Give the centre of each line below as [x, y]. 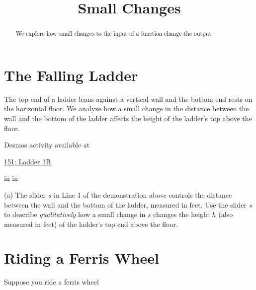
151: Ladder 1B [28, 161]
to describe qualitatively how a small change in [75, 214]
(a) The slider [25, 194]
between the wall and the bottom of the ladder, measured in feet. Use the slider [125, 204]
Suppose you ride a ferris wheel [51, 282]
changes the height [181, 214]
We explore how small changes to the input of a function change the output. [114, 34]
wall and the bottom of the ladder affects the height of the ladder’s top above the [128, 118]
